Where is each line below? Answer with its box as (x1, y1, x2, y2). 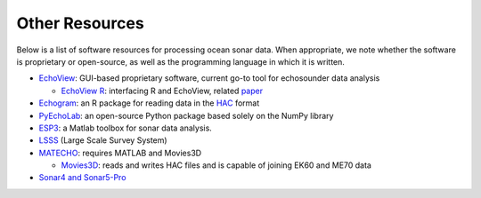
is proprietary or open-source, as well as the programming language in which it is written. (16, 56, 345, 67)
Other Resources (16, 13, 144, 33)
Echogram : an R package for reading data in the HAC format (38, 98, 260, 108)
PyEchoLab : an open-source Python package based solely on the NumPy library (38, 110, 334, 121)
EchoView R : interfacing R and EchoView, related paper (61, 85, 263, 96)
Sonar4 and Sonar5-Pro (38, 172, 126, 183)
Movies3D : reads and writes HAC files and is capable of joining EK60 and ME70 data (61, 160, 371, 170)
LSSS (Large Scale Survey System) (38, 135, 168, 146)
